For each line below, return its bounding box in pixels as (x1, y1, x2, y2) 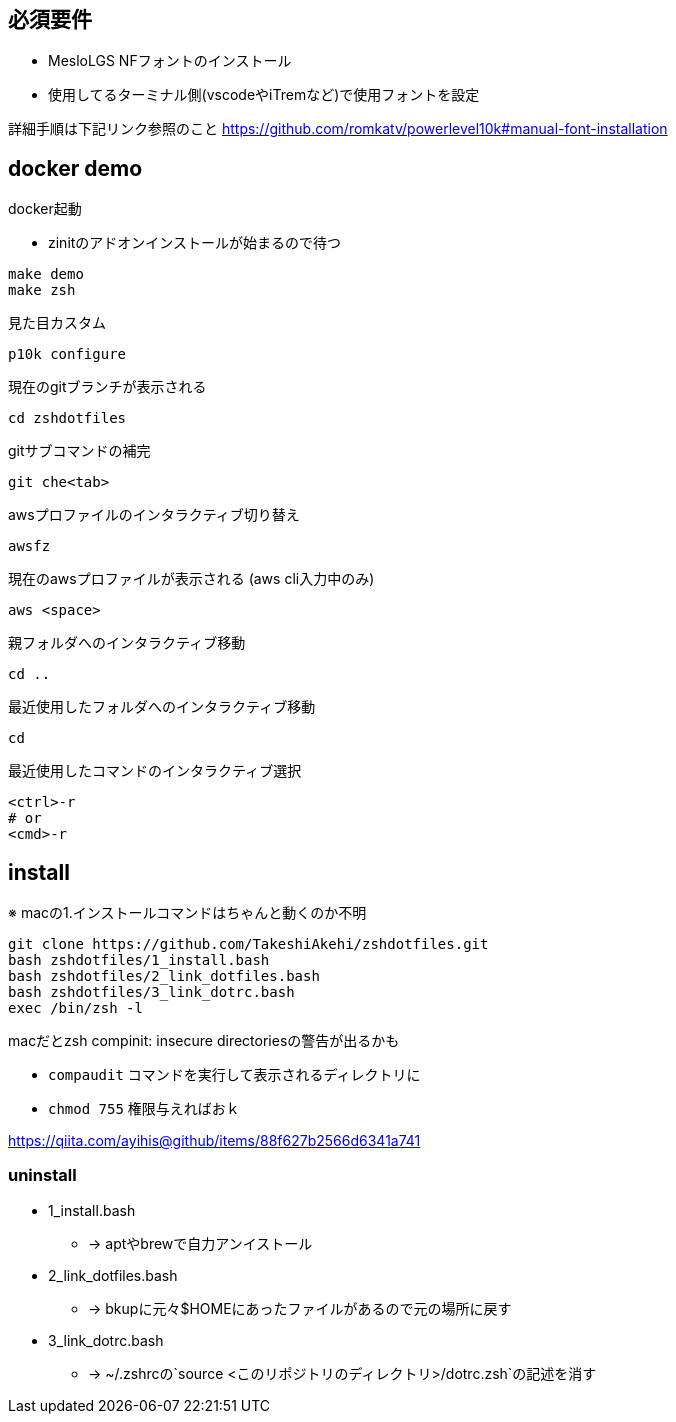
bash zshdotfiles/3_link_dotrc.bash (8, 984, 295, 1001)
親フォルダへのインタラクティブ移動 (8, 634, 246, 652)
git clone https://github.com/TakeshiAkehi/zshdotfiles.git (8, 936, 489, 953)
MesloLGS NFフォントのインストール (48, 52, 292, 70)
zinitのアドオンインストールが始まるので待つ (48, 234, 342, 252)
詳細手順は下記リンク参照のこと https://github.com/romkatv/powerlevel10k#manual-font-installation (8, 120, 668, 138)
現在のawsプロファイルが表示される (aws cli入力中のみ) (8, 570, 375, 588)
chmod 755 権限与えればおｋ (48, 1100, 240, 1118)
